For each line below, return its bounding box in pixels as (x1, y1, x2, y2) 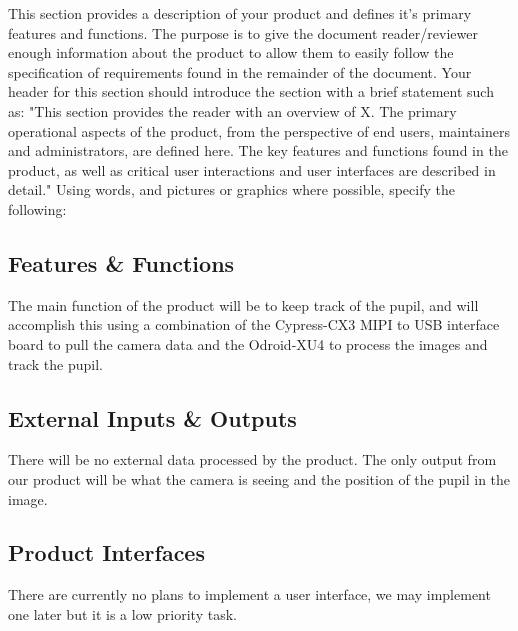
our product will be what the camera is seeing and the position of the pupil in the (8, 468, 511, 489)
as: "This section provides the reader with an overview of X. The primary (8, 100, 457, 121)
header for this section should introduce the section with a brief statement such (8, 81, 494, 102)
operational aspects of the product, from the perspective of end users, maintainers (8, 120, 510, 141)
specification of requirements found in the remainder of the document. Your (8, 61, 472, 82)
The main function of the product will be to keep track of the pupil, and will (8, 294, 479, 315)
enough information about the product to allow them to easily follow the (8, 42, 454, 63)
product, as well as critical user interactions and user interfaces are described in (8, 159, 496, 180)
